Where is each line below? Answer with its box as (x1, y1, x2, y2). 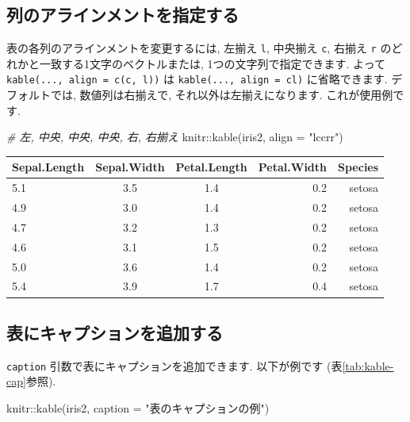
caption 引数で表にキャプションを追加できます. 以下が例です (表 (6, 357, 343, 374)
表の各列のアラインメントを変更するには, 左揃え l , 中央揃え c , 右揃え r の (6, 40, 392, 56)
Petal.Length (175, 159, 247, 175)
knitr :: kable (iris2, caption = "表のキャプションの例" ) (6, 400, 270, 416)
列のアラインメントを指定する (6, 2, 239, 27)
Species (338, 159, 379, 175)
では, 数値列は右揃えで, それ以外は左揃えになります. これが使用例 (50, 86, 393, 103)
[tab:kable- (342, 357, 394, 374)
